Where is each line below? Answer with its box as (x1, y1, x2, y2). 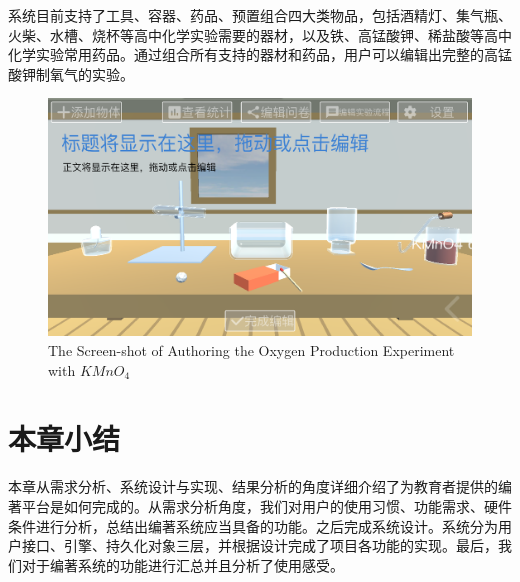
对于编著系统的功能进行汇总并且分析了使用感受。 (21, 554, 344, 575)
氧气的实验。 (49, 63, 134, 84)
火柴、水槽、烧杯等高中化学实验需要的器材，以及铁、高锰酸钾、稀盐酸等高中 (8, 24, 512, 45)
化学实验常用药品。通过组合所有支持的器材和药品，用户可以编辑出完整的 (8, 44, 484, 65)
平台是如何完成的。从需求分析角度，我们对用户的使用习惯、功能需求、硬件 (21, 495, 512, 516)
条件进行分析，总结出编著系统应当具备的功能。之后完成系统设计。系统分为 (8, 515, 498, 536)
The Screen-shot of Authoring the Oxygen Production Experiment (48, 340, 455, 361)
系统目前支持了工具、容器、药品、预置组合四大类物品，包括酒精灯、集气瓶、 (8, 5, 512, 25)
